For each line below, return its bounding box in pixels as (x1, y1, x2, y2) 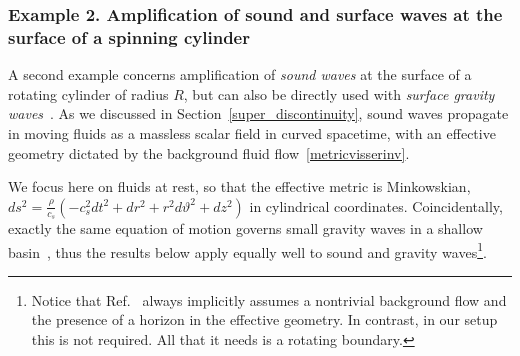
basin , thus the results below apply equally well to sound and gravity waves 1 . (8, 238, 487, 262)
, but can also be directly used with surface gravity (183, 83, 495, 104)
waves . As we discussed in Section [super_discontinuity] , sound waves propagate (8, 103, 509, 124)
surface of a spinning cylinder (8, 24, 250, 49)
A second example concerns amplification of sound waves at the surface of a (8, 64, 472, 85)
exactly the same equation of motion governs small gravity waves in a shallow (8, 217, 483, 238)
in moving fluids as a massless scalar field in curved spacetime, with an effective (8, 122, 496, 143)
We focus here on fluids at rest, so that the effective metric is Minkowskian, (8, 176, 471, 197)
